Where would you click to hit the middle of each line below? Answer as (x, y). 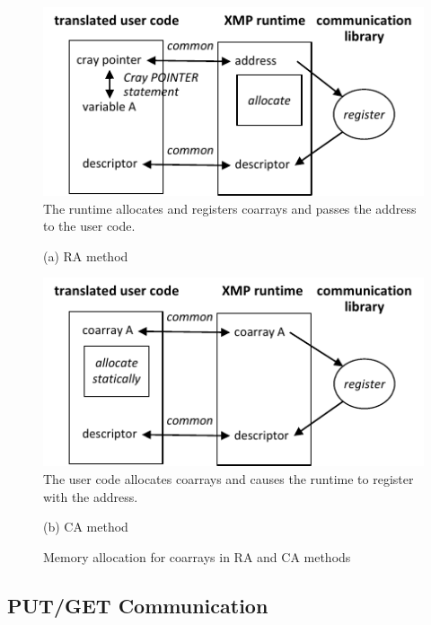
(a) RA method (86, 255)
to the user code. (89, 226)
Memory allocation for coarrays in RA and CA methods (197, 556)
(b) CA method (86, 527)
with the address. (91, 496)
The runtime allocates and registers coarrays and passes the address (230, 208)
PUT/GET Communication (138, 605)
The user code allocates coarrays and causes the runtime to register (229, 479)
